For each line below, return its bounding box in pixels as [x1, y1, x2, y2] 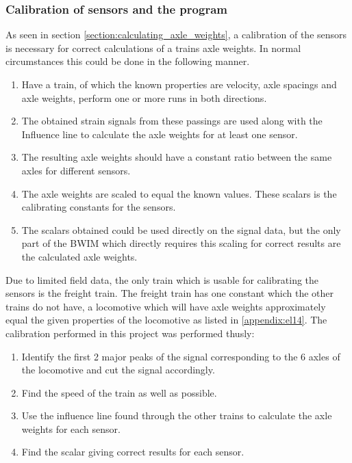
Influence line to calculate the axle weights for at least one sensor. [21, 127, 298, 141]
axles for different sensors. [21, 163, 131, 177]
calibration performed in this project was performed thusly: [5, 326, 255, 340]
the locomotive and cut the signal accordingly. [21, 362, 215, 377]
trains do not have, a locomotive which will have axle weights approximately [5, 299, 326, 313]
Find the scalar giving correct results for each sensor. [21, 445, 244, 459]
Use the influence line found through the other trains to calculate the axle [21, 408, 332, 423]
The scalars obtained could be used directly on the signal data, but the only [21, 222, 341, 237]
